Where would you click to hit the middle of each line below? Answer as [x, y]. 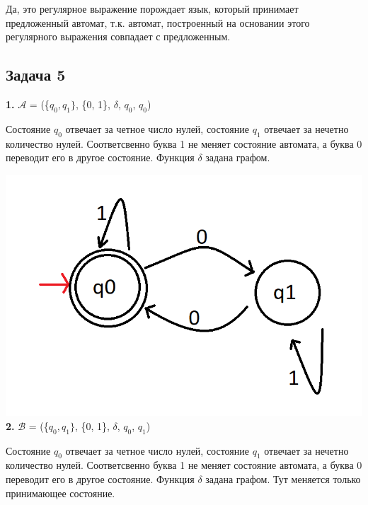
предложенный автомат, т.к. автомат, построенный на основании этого [158, 22]
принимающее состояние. [61, 493]
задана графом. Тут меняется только [283, 478]
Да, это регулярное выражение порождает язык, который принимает [152, 8]
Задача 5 [36, 75]
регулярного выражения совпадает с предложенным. [118, 36]
